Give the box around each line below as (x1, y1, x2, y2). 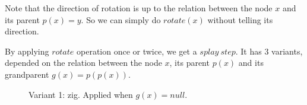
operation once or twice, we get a (77, 44, 197, 57)
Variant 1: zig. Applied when (29, 88, 133, 100)
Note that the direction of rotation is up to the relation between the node (5, 2, 273, 14)
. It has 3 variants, (235, 44, 303, 57)
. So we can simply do (81, 13, 161, 26)
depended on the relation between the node (5, 56, 162, 69)
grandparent (5, 68, 49, 80)
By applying (5, 44, 49, 57)
